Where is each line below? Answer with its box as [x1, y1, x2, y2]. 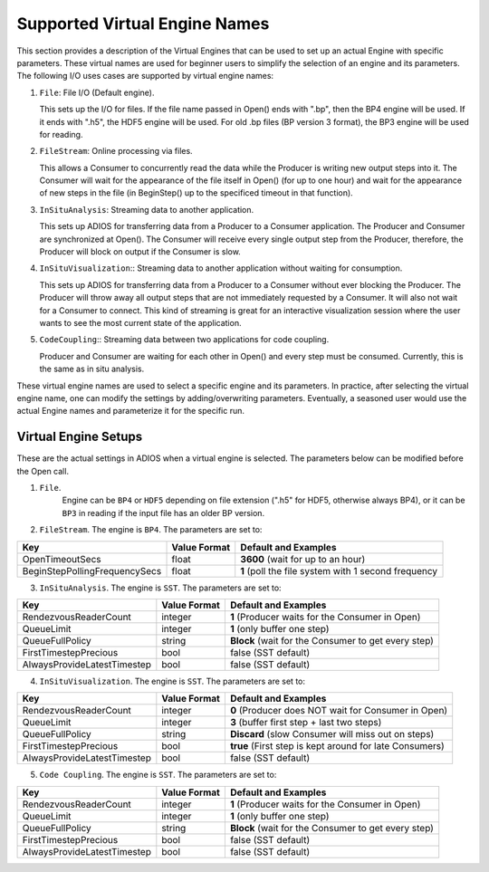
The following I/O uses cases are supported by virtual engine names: [16, 71, 274, 81]
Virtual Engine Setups [16, 429, 143, 445]
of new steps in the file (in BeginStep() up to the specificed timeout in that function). [39, 187, 353, 198]
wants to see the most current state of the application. [39, 317, 242, 328]
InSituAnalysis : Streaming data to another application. [39, 204, 254, 215]
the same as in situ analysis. [39, 363, 145, 375]
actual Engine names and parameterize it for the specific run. [16, 406, 244, 417]
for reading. [39, 129, 83, 139]
